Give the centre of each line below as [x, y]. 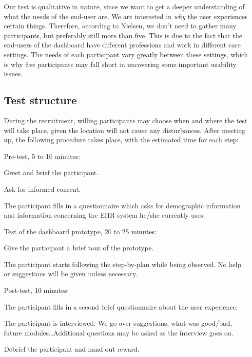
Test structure [40, 100]
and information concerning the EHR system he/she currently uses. [105, 215]
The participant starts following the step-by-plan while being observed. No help [123, 264]
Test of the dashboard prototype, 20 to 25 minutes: [80, 231]
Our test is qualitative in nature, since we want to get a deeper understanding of [124, 6]
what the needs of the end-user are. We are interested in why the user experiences [126, 16]
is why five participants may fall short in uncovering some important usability [120, 64]
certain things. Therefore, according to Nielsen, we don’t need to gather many [120, 26]
